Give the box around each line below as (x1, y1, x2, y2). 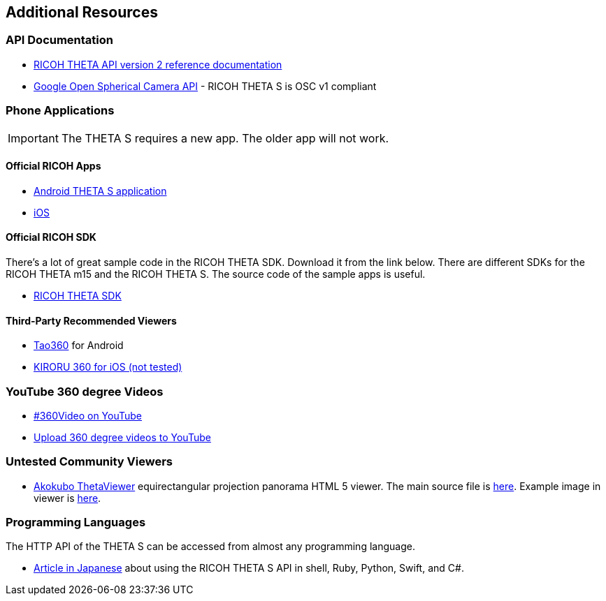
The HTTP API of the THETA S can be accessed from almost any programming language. (6, 540, 415, 553)
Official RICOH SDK (6, 231, 96, 244)
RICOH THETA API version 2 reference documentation (34, 58, 282, 71)
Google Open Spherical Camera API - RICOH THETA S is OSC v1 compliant (34, 80, 377, 92)
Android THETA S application (34, 184, 167, 197)
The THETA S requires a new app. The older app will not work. (61, 131, 389, 145)
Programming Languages (6, 515, 146, 530)
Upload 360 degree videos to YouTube (34, 431, 211, 443)
